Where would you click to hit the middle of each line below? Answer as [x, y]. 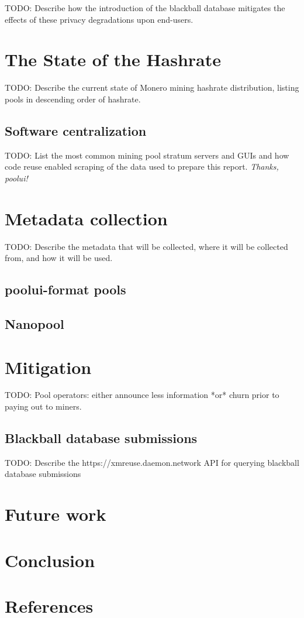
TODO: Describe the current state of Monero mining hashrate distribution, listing [152, 87]
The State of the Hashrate [113, 59]
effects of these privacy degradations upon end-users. [99, 19]
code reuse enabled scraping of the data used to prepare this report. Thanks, [142, 166]
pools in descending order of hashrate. [73, 99]
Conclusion [50, 560]
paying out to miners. [43, 406]
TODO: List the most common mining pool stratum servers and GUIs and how [147, 155]
